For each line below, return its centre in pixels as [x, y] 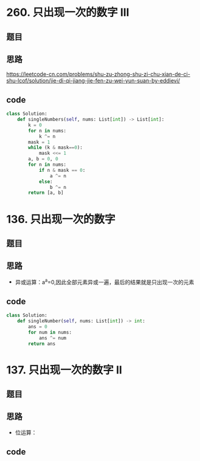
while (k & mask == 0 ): [56, 148]
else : [46, 182]
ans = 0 [38, 326]
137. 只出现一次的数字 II [64, 370]
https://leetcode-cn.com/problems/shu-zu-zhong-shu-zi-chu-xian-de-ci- [98, 74]
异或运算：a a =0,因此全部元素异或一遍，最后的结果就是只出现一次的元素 [105, 281]
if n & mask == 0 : [62, 170]
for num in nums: [50, 332]
